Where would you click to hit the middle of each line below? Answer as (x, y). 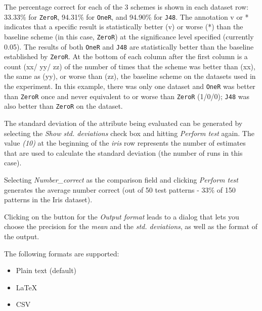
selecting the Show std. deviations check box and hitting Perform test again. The (129, 133)
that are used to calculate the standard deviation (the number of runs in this (123, 152)
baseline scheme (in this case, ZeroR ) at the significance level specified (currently (129, 36)
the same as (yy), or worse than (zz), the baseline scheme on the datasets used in (130, 76)
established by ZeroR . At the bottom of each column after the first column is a (126, 56)
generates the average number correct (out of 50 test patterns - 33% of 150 (120, 189)
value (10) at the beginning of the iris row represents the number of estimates (125, 143)
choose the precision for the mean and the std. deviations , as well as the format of (131, 226)
